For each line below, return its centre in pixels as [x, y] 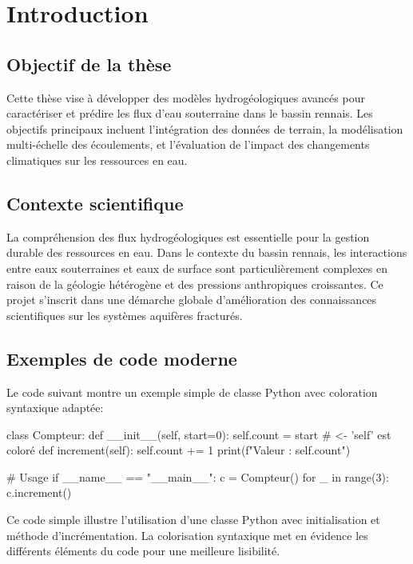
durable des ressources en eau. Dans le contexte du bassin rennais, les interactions [207, 252]
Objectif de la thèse [89, 64]
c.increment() [39, 492]
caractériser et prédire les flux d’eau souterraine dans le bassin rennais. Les [190, 113]
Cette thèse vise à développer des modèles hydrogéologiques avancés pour [186, 97]
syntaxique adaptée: [55, 408]
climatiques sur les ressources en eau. [97, 160]
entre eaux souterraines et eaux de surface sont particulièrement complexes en [197, 268]
